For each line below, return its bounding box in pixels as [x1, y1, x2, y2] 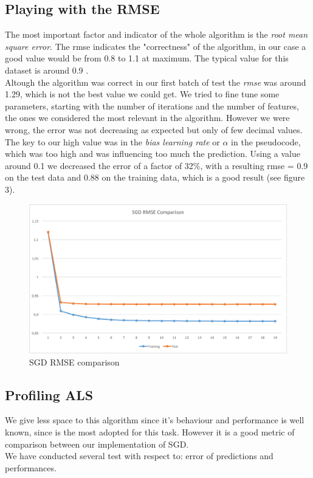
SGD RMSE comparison [29, 355, 120, 368]
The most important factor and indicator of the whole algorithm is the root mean [5, 28, 308, 41]
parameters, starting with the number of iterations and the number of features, [5, 99, 299, 112]
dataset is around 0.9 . [5, 63, 89, 76]
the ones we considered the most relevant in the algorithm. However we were [5, 111, 290, 124]
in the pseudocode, [231, 135, 301, 148]
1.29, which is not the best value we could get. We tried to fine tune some [5, 88, 280, 100]
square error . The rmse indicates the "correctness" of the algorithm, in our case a [5, 40, 306, 52]
